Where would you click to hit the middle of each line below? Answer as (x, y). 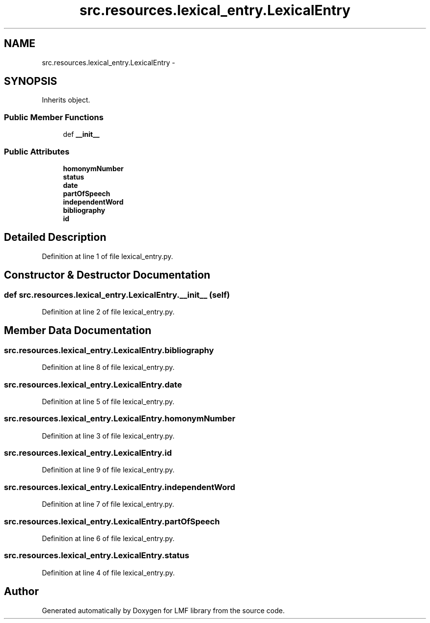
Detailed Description (55, 237)
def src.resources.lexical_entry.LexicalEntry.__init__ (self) (117, 295)
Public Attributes (37, 151)
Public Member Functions (54, 117)
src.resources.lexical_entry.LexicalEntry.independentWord (120, 487)
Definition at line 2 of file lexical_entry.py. (108, 312)
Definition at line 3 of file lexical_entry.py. (108, 436)
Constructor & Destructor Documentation (107, 275)
